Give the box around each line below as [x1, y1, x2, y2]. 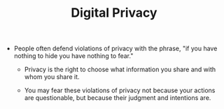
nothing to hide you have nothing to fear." [13, 52, 134, 60]
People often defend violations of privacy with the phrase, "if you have [13, 44, 218, 53]
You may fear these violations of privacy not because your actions [24, 86, 216, 95]
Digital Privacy [71, 5, 157, 21]
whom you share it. [24, 73, 80, 81]
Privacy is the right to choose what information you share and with [24, 65, 216, 74]
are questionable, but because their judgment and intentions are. [24, 94, 211, 102]
